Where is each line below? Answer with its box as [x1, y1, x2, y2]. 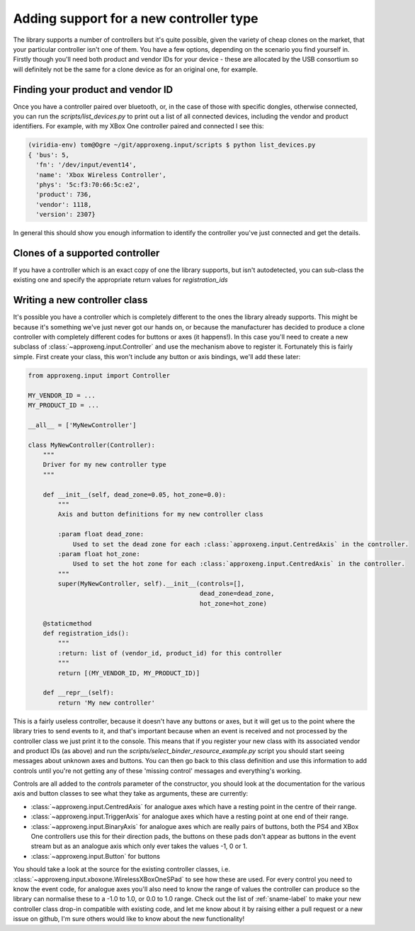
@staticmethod [42, 619, 92, 627]
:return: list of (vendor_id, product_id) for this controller [57, 649, 283, 657]
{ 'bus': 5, [28, 151, 70, 159]
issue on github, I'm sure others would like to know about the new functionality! [13, 915, 244, 923]
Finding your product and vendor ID [13, 84, 174, 96]
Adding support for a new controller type [13, 11, 258, 26]
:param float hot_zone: [57, 550, 141, 558]
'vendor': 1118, [35, 201, 92, 208]
